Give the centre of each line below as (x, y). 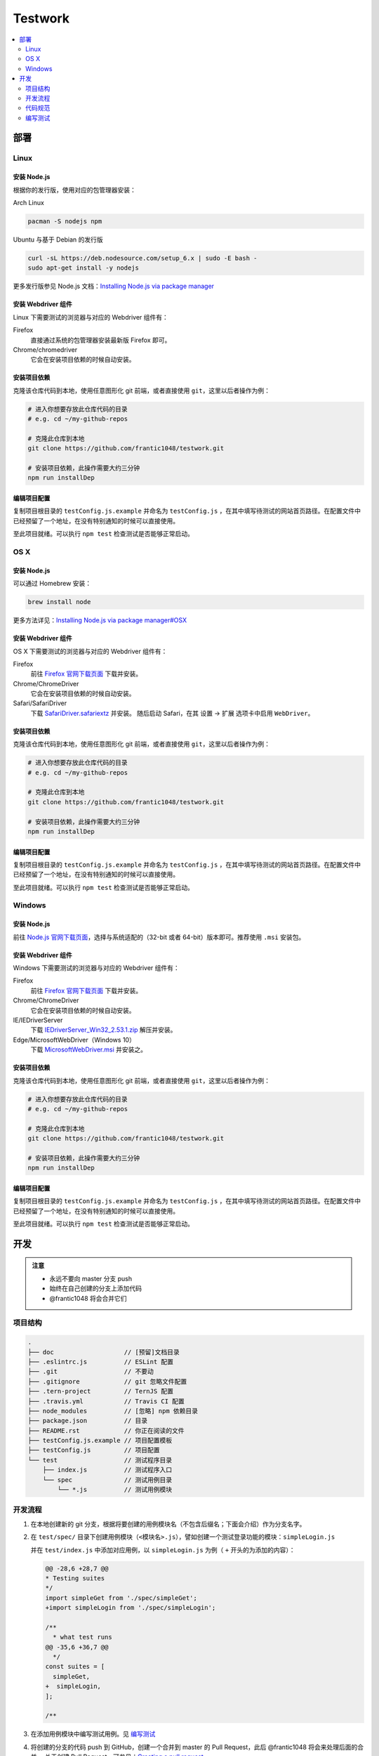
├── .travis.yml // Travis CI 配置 (106, 1401)
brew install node (59, 602)
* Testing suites (75, 1578)
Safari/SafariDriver (40, 703)
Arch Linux (29, 203)
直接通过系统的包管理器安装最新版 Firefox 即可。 (101, 340)
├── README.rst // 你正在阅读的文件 (106, 1430)
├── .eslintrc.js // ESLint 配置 (101, 1362)
